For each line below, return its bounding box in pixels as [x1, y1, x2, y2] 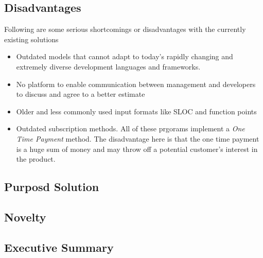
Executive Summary [4, 239, 114, 255]
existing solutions [4, 33, 59, 44]
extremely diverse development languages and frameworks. [16, 61, 201, 72]
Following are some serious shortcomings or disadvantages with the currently [4, 24, 246, 35]
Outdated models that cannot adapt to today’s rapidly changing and [16, 51, 233, 62]
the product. [16, 153, 56, 164]
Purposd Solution [4, 179, 99, 195]
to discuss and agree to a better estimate [16, 89, 145, 99]
